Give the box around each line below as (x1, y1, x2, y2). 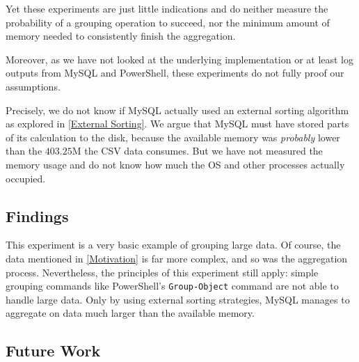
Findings (6, 205, 69, 226)
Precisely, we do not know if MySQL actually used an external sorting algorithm (6, 102, 349, 117)
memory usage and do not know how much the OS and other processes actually (6, 157, 345, 171)
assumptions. (6, 79, 61, 93)
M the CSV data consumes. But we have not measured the (72, 143, 323, 158)
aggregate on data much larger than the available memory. (6, 306, 255, 320)
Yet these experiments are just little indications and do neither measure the (6, 1, 328, 15)
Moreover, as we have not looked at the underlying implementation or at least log (6, 52, 354, 66)
